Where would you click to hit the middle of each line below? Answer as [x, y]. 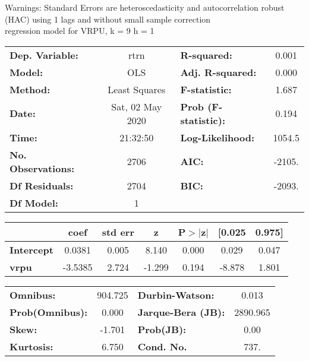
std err [118, 232]
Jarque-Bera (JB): [181, 312]
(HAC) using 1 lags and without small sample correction [108, 19]
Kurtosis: [31, 346]
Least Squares [137, 89]
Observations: [42, 168]
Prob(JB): [162, 329]
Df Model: [34, 202]
